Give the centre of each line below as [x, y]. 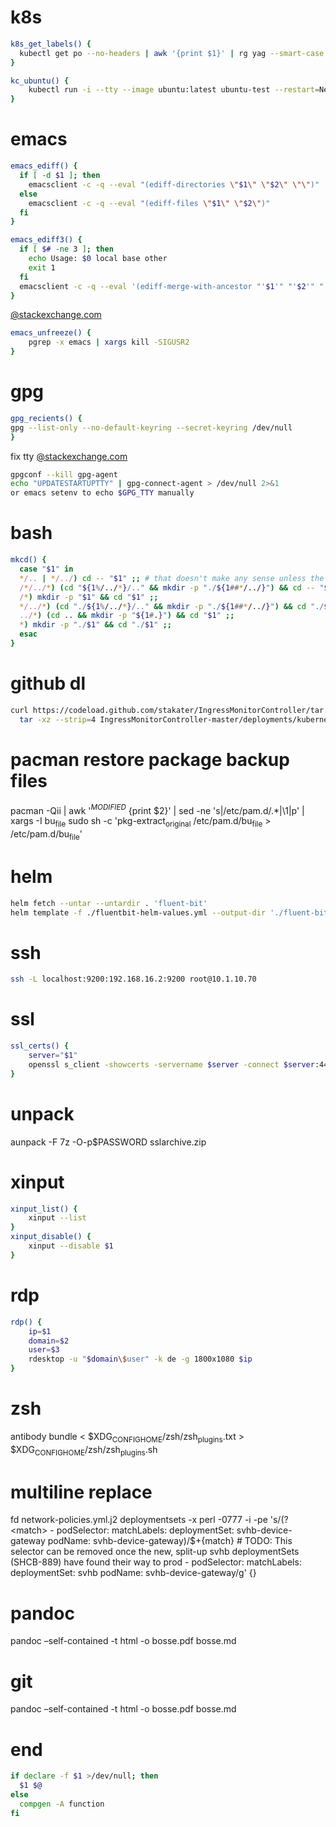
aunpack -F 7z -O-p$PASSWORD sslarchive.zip [108, 1142]
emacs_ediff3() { [46, 240]
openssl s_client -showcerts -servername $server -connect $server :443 [180, 1064]
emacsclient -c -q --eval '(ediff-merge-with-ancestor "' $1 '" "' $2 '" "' [174, 286]
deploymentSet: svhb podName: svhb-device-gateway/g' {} [133, 1573]
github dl [48, 683]
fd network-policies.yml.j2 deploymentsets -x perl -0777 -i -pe [139, 1520]
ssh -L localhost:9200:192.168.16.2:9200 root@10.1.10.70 [133, 979]
